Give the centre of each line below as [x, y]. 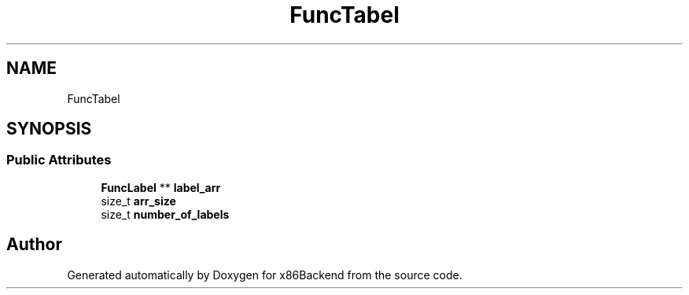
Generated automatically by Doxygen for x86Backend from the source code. [265, 275]
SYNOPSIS [49, 129]
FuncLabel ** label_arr [161, 187]
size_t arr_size [138, 201]
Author [34, 245]
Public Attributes [59, 160]
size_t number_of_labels [165, 214]
